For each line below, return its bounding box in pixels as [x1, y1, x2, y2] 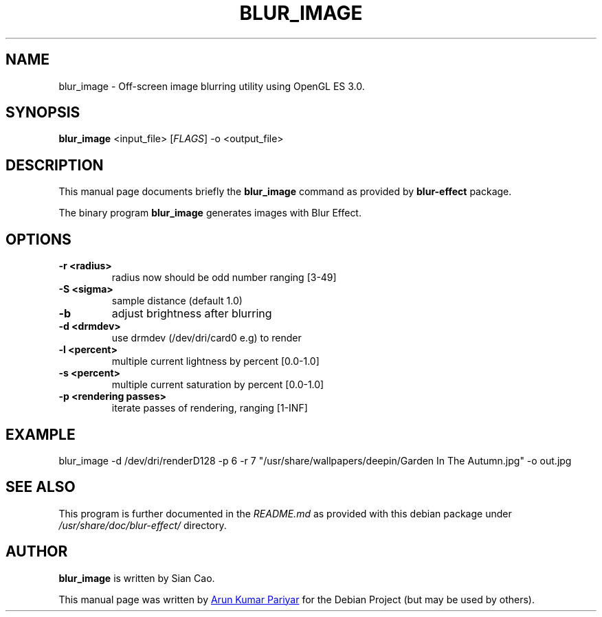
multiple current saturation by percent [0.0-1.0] [111, 379, 324, 391]
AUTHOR [5, 543, 68, 561]
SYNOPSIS [5, 104, 80, 122]
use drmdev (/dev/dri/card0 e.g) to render [111, 332, 302, 344]
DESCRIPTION [5, 156, 104, 174]
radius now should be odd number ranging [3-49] [111, 271, 337, 284]
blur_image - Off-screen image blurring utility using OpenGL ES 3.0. [58, 80, 365, 92]
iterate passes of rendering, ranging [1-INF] [111, 402, 308, 414]
